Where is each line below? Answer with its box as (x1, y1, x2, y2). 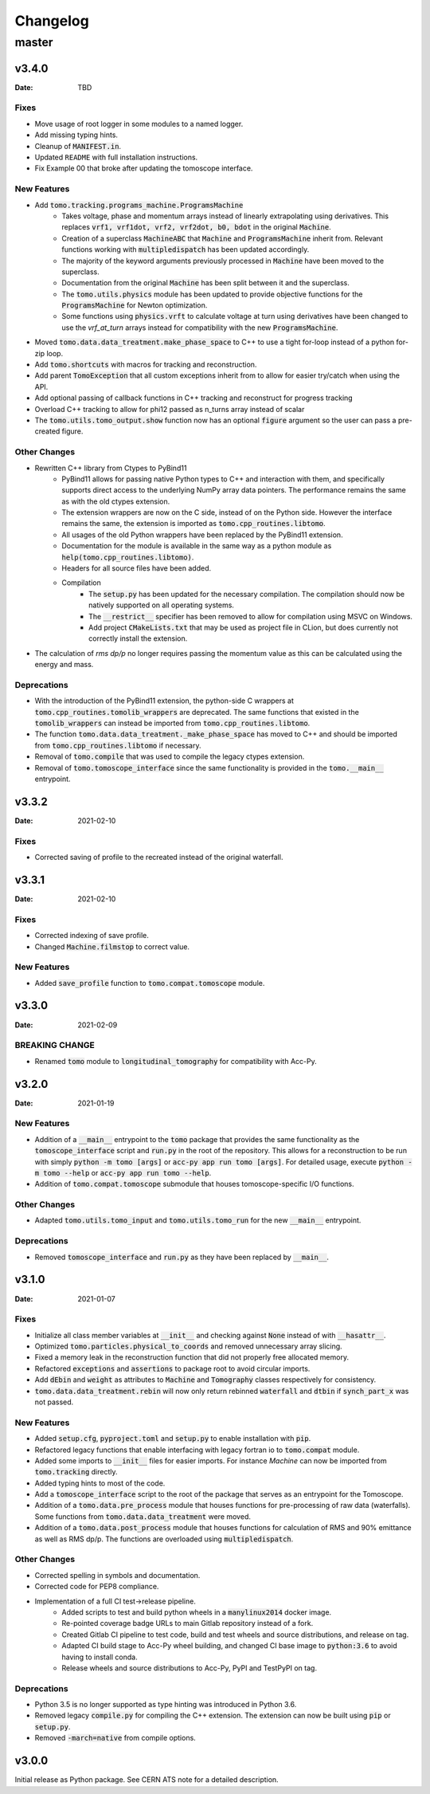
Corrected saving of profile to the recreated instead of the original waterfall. (34, 853, 283, 862)
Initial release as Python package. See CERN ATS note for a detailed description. (14, 1775, 279, 1784)
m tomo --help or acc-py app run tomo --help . (34, 1168, 212, 1177)
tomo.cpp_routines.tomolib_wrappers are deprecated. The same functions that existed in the (34, 707, 360, 716)
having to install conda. (61, 1652, 139, 1662)
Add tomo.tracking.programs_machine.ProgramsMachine (34, 200, 244, 210)
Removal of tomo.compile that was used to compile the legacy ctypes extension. (34, 752, 305, 761)
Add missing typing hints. (34, 130, 119, 139)
